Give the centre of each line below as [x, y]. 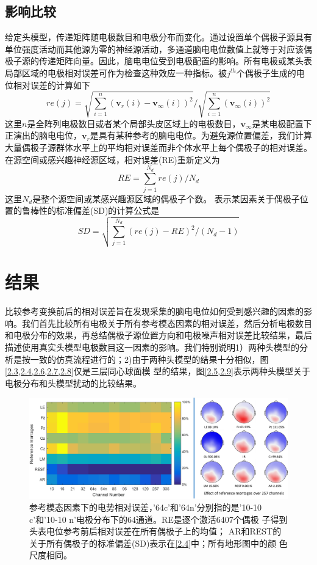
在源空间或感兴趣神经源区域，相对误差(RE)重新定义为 [112, 159]
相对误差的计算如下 [52, 85]
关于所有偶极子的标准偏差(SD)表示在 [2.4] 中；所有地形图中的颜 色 [158, 543]
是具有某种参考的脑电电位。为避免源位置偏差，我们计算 [201, 135]
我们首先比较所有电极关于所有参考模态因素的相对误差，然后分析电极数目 [167, 323]
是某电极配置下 [282, 123]
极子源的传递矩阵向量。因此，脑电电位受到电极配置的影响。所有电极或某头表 [158, 61]
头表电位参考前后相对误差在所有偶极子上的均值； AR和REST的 [155, 531]
